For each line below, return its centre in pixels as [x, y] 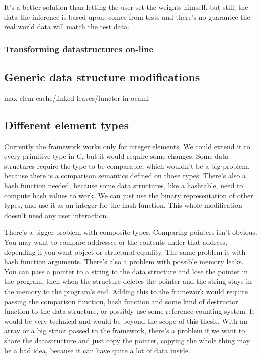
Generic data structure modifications [102, 77]
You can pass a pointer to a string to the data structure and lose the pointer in [126, 271]
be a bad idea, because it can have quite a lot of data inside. [97, 350]
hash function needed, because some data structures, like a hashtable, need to [124, 185]
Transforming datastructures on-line [79, 49]
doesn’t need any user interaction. [56, 215]
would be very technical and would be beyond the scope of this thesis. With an [126, 320]
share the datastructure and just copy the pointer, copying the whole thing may [127, 340]
